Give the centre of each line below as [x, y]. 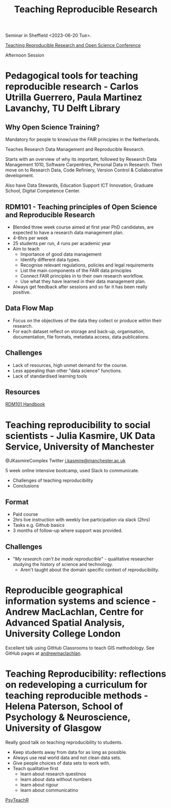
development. [20, 176]
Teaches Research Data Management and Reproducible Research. [75, 150]
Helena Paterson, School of [64, 707]
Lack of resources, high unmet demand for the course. [70, 365]
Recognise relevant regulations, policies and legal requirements [87, 265]
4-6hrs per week [30, 238]
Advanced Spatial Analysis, [65, 623]
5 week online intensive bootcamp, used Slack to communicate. [72, 471]
